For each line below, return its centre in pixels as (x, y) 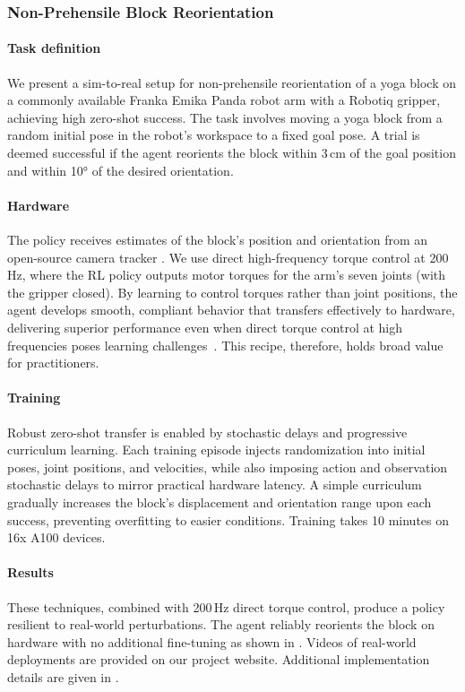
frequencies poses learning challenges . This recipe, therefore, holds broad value (225, 345)
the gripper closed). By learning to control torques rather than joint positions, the (232, 292)
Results (30, 572)
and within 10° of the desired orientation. (121, 170)
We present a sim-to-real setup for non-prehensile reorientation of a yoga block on (232, 82)
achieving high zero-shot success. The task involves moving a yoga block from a (225, 117)
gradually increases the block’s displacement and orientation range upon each (220, 502)
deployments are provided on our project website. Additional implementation (219, 659)
